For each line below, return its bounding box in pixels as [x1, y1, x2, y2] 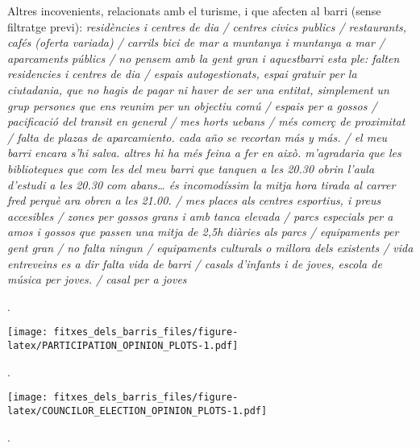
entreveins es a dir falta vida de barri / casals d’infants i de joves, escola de [7, 255, 382, 272]
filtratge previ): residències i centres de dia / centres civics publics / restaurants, [7, 18, 407, 35]
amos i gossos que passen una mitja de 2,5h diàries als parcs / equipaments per [7, 223, 399, 240]
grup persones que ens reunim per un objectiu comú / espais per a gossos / [7, 97, 377, 114]
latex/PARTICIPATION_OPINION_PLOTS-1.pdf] [7, 339, 239, 351]
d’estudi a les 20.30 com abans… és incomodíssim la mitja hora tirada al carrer [7, 176, 396, 193]
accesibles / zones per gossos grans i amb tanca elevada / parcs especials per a [7, 207, 393, 224]
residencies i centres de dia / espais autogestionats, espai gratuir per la [7, 65, 357, 82]
